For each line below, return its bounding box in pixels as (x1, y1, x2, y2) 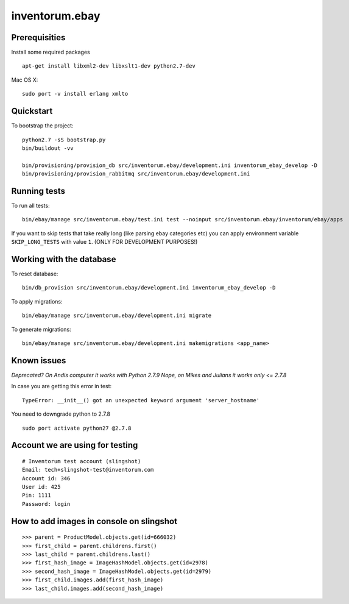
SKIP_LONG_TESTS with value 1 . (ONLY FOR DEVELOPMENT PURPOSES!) (11, 238, 198, 246)
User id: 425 (22, 483, 61, 491)
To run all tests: (11, 202, 50, 209)
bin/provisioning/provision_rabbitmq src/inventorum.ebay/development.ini (22, 171, 250, 177)
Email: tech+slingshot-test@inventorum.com (22, 466, 154, 474)
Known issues (11, 355, 66, 366)
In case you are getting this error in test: (11, 383, 112, 390)
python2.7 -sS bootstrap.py (22, 136, 106, 143)
